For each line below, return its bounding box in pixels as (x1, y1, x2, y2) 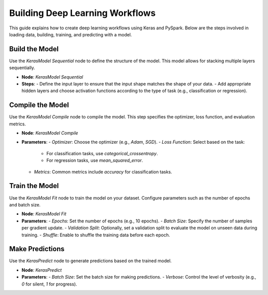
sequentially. (9, 65, 35, 71)
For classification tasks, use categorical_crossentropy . (46, 150, 158, 156)
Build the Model (9, 45, 59, 53)
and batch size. (9, 201, 41, 207)
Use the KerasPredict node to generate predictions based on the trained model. (9, 258, 172, 264)
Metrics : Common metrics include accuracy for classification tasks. (34, 169, 172, 175)
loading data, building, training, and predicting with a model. (9, 31, 132, 37)
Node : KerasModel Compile (21, 130, 78, 136)
